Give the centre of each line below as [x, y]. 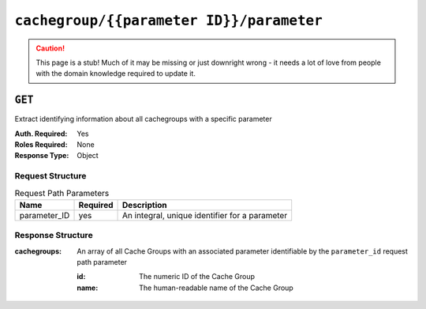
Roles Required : [41, 145]
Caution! [50, 48]
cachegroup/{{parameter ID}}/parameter [168, 21]
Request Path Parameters [62, 193]
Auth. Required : [41, 134]
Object [88, 156]
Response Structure [54, 236]
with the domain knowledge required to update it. [116, 73]
